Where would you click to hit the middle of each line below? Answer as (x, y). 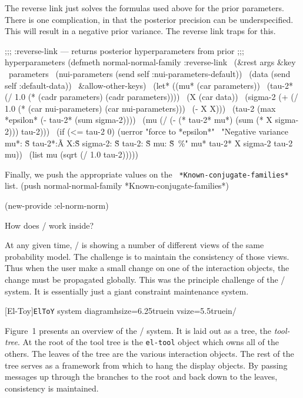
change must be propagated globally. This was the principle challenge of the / (145, 279)
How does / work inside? (49, 225)
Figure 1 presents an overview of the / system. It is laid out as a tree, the (138, 330)
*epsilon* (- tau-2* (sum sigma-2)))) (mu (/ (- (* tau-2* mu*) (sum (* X (139, 120)
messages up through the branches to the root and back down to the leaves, (141, 377)
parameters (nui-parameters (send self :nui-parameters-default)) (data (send (149, 73)
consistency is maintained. (52, 388)
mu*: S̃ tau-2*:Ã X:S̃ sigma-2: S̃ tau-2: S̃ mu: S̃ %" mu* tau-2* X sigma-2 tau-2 (149, 143)
